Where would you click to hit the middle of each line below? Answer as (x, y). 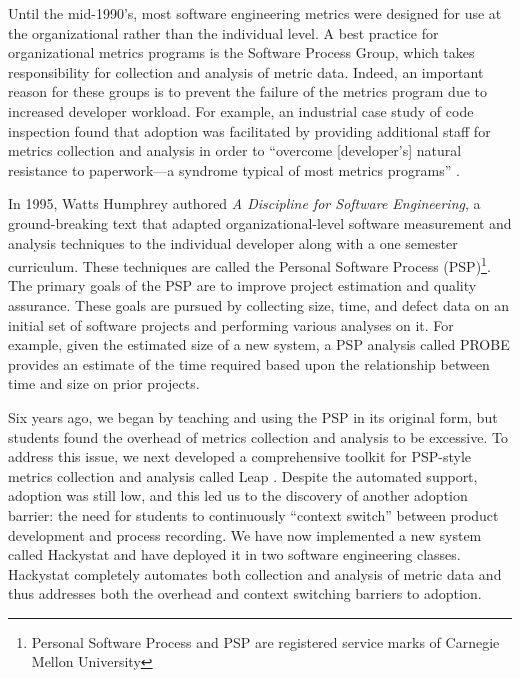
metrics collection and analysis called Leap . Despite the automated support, (243, 475)
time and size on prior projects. (104, 383)
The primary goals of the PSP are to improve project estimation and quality (242, 285)
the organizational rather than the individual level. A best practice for (223, 32)
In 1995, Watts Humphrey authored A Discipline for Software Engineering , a (244, 203)
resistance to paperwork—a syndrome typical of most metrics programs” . (234, 169)
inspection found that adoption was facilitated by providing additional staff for (249, 130)
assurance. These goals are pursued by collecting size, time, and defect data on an (259, 304)
